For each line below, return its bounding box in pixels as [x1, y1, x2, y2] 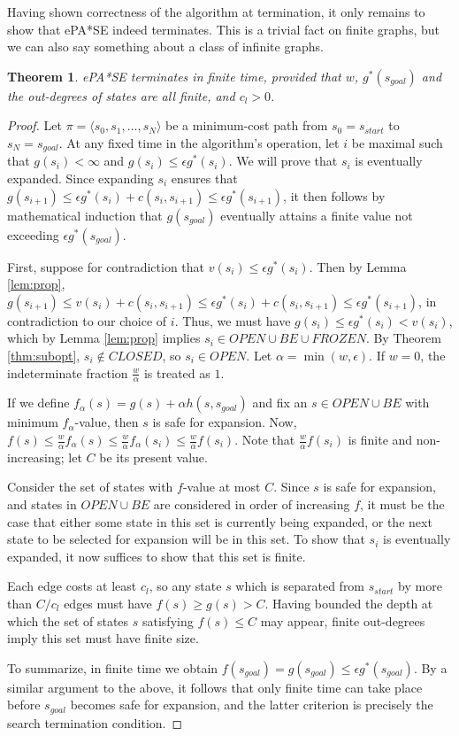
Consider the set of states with [7, 477, 173, 496]
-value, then [74, 413, 139, 431]
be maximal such [351, 133, 443, 151]
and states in [7, 495, 77, 514]
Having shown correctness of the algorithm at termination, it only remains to [7, 3, 425, 20]
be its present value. [99, 447, 208, 466]
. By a [413, 658, 448, 677]
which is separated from [235, 577, 365, 595]
